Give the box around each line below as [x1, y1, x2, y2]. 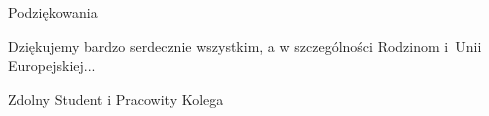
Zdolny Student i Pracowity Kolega [8, 88, 224, 109]
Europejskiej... [8, 55, 96, 76]
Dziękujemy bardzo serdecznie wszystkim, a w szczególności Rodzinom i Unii [8, 35, 482, 56]
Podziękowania [8, 2, 98, 22]
